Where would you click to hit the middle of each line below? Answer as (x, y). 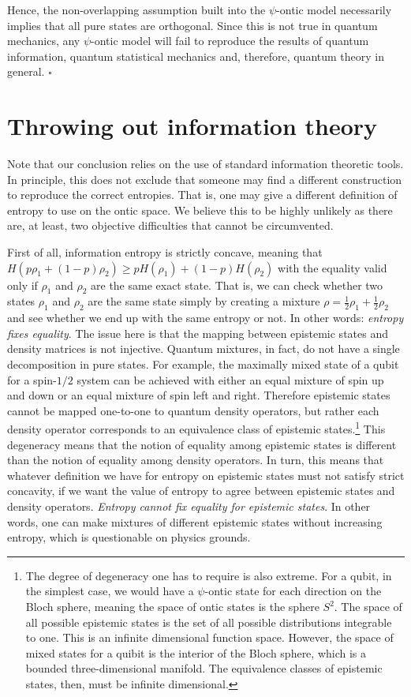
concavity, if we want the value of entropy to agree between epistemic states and (201, 491)
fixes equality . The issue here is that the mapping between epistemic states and (198, 333)
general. (26, 71)
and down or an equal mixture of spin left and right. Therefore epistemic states (199, 395)
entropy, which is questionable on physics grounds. (129, 537)
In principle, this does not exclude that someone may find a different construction (205, 179)
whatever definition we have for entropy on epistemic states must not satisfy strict (206, 475)
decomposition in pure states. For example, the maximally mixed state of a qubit (203, 364)
